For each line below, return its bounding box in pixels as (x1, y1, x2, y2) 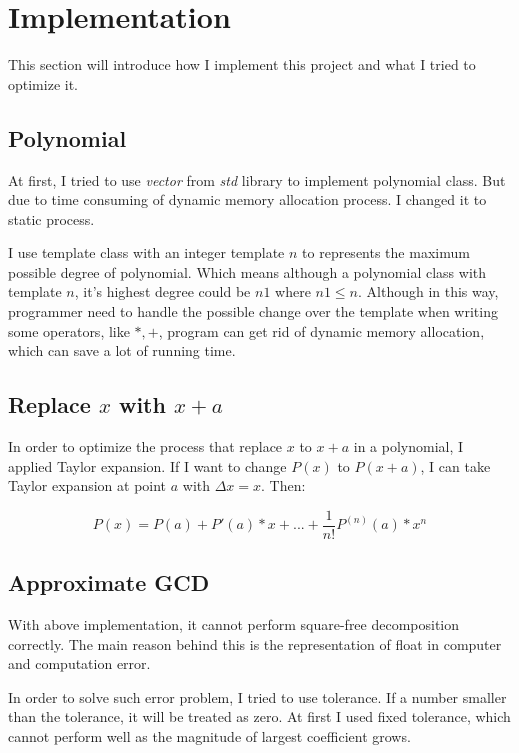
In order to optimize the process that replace (8, 436, 283, 457)
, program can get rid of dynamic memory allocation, (158, 320, 485, 341)
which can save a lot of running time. (8, 340, 236, 361)
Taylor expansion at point (8, 475, 167, 496)
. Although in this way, (358, 281, 499, 302)
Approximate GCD (8, 567, 210, 598)
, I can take (420, 455, 491, 476)
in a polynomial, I (353, 436, 464, 457)
